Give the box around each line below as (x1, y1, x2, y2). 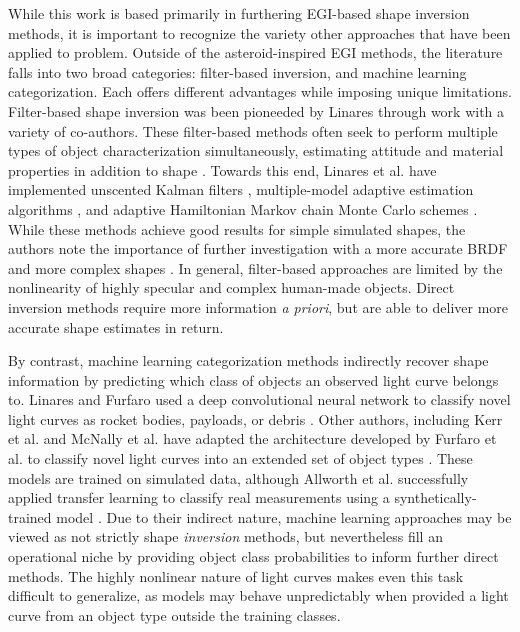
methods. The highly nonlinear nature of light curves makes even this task (8, 565, 464, 586)
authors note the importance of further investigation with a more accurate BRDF (8, 238, 508, 259)
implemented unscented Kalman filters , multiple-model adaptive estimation (8, 179, 474, 200)
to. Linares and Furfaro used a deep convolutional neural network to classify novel (8, 389, 511, 410)
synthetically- (394, 487, 477, 508)
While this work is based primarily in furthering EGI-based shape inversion (8, 3, 470, 23)
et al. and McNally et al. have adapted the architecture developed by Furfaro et (8, 428, 497, 449)
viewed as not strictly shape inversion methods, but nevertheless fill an (8, 526, 443, 547)
